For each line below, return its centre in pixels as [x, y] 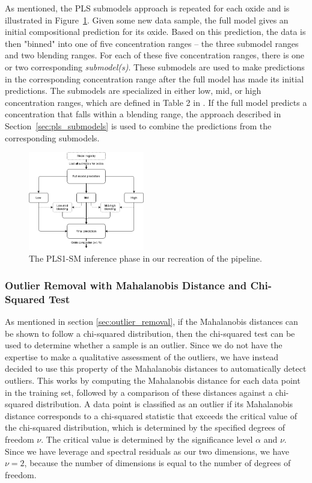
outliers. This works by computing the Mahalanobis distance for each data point [153, 380]
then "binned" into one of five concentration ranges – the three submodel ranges [152, 43]
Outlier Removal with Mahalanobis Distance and [126, 285]
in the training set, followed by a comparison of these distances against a [139, 392]
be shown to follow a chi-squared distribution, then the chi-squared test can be [150, 333]
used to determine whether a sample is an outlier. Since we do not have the [144, 345]
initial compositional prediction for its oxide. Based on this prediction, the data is [155, 32]
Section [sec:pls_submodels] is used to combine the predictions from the [138, 125]
